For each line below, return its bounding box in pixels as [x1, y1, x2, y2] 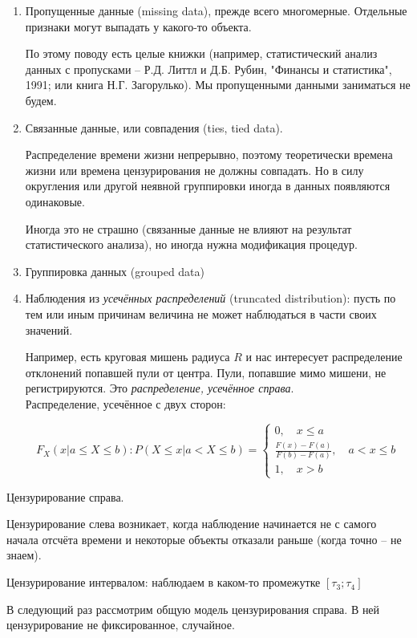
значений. [25, 321, 73, 338]
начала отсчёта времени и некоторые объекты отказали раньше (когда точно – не [6, 530, 402, 547]
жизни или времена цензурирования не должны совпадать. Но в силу [25, 161, 364, 178]
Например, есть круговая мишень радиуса [25, 348, 230, 365]
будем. [25, 91, 57, 108]
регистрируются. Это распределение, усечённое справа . [25, 380, 294, 396]
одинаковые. [25, 193, 85, 209]
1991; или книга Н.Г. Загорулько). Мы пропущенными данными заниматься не [25, 76, 411, 93]
